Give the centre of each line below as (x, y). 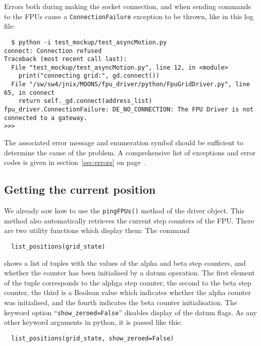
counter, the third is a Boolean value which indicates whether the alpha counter (127, 292)
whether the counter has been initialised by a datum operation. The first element (129, 273)
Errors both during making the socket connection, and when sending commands (128, 6)
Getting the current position (80, 189)
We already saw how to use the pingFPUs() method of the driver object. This (124, 211)
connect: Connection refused (53, 51)
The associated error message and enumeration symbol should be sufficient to (124, 142)
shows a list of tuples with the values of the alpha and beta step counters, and (125, 263)
